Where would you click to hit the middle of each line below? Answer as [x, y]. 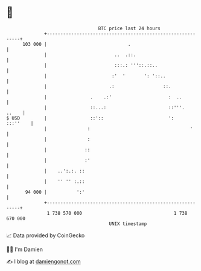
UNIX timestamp [128, 224]
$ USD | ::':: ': [90, 118]
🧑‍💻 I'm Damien [25, 249]
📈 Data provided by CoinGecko [46, 235]
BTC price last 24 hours [129, 28]
